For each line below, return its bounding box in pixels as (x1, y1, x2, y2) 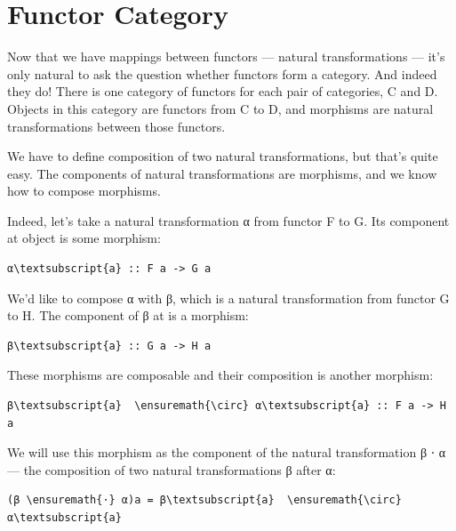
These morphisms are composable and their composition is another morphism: (7, 366, 434, 384)
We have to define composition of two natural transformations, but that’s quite (7, 147, 438, 165)
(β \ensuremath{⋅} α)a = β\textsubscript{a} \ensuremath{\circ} (7, 494, 402, 507)
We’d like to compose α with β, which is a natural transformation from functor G (7, 288, 450, 307)
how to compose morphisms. (7, 181, 161, 200)
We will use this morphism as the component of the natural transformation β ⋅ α (7, 443, 446, 462)
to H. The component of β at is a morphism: (7, 306, 249, 325)
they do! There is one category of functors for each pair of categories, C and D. (7, 82, 438, 101)
